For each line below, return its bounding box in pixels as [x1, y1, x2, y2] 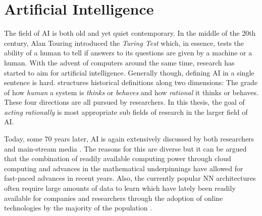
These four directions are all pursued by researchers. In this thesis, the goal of [4, 97, 245, 107]
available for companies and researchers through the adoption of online [4, 192, 223, 203]
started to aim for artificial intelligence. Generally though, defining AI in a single [4, 67, 254, 78]
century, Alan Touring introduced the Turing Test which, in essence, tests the [4, 37, 244, 48]
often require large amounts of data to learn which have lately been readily [4, 183, 236, 193]
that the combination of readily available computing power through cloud [4, 153, 231, 164]
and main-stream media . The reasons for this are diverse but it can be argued [4, 143, 247, 154]
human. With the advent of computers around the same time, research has [4, 57, 235, 67]
